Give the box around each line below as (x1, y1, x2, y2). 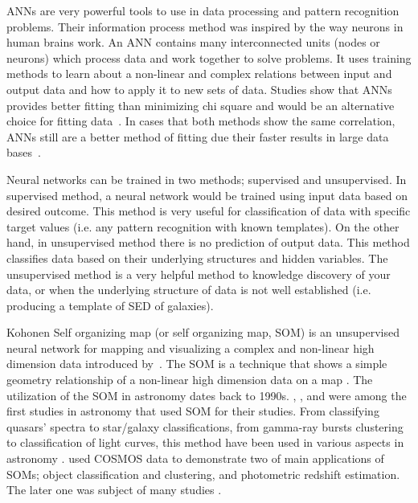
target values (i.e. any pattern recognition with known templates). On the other (6, 218, 400, 235)
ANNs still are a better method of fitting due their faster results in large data (6, 128, 389, 145)
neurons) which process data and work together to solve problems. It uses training (6, 49, 412, 66)
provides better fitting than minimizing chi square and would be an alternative (6, 96, 395, 113)
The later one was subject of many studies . (6, 481, 222, 498)
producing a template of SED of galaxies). (6, 296, 214, 313)
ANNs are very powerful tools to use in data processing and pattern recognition (6, 2, 400, 18)
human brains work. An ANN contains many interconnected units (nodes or (6, 34, 380, 51)
